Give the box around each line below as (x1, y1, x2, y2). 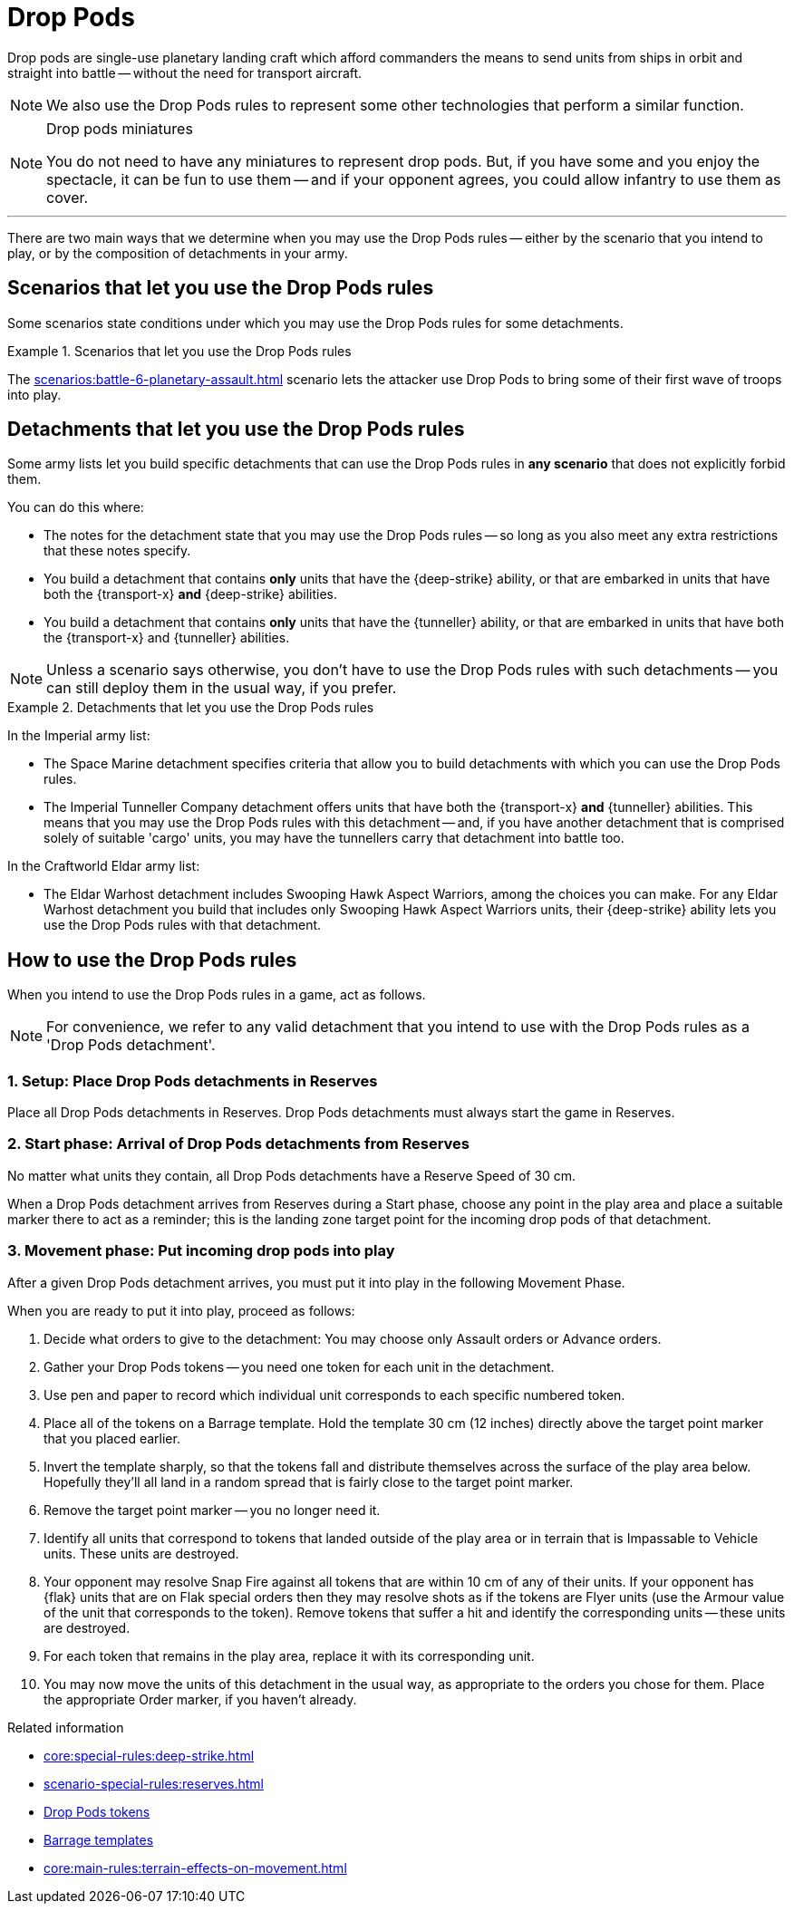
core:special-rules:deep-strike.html (44, 1747, 255, 1763)
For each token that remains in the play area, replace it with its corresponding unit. (44, 1647, 535, 1664)
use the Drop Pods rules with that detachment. (44, 917, 322, 933)
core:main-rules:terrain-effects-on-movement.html (44, 1859, 347, 1876)
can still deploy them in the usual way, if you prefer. (46, 679, 397, 698)
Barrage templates (44, 1831, 154, 1848)
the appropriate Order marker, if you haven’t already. (44, 1691, 357, 1707)
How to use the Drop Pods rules (7, 948, 297, 971)
